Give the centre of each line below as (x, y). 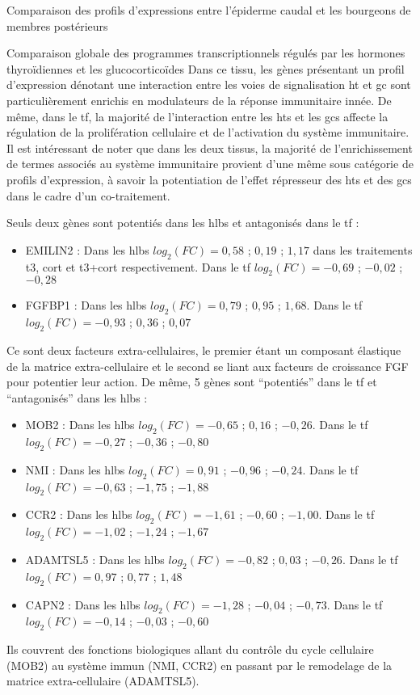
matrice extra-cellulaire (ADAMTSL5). (103, 681)
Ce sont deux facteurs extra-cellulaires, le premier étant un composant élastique (204, 350)
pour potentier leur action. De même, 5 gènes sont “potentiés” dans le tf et (192, 382)
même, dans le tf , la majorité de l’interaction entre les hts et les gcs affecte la (197, 116)
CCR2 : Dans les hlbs (79, 514)
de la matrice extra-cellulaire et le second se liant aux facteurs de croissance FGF (208, 366)
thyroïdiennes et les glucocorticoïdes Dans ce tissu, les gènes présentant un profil (206, 68)
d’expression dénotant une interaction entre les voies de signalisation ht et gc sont (209, 84)
